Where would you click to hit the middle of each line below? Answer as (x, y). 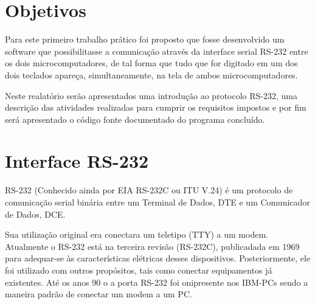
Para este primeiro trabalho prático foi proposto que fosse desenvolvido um (145, 39)
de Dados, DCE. (35, 214)
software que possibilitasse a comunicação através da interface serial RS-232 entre (157, 51)
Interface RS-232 (77, 161)
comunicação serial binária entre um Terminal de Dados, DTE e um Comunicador (157, 202)
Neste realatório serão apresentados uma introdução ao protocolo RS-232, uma (151, 95)
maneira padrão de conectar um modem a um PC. (99, 294)
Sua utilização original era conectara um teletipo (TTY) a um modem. (137, 234)
